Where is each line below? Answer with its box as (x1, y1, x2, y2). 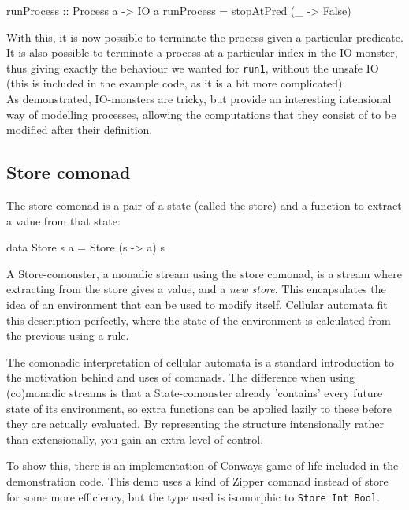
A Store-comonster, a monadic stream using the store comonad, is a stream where (6, 265, 402, 281)
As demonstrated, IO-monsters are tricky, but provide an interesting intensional (6, 91, 392, 107)
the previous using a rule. (6, 327, 129, 344)
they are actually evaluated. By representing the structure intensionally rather (6, 415, 385, 432)
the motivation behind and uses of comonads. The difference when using (6, 369, 355, 385)
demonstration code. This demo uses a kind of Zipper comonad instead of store (6, 472, 389, 489)
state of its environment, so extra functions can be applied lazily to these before (6, 400, 392, 416)
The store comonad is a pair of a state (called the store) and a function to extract (6, 197, 402, 214)
